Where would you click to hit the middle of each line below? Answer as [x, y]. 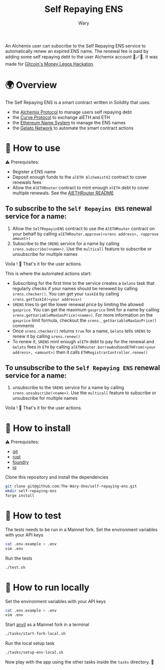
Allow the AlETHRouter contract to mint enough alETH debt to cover [81, 187]
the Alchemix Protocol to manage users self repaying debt [72, 112]
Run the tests [19, 558]
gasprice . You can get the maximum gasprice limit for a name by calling [86, 310]
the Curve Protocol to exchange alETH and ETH [61, 117]
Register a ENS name [34, 171]
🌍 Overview [31, 85]
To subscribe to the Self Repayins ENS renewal [79, 209]
